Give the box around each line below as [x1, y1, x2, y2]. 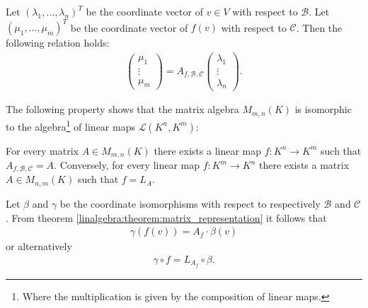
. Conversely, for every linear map [54, 158, 200, 172]
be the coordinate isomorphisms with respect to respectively [59, 196, 321, 211]
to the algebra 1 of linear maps [6, 117, 135, 134]
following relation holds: [6, 35, 110, 50]
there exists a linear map [154, 143, 262, 158]
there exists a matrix [259, 158, 350, 172]
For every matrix [6, 143, 79, 158]
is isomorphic [294, 102, 352, 117]
